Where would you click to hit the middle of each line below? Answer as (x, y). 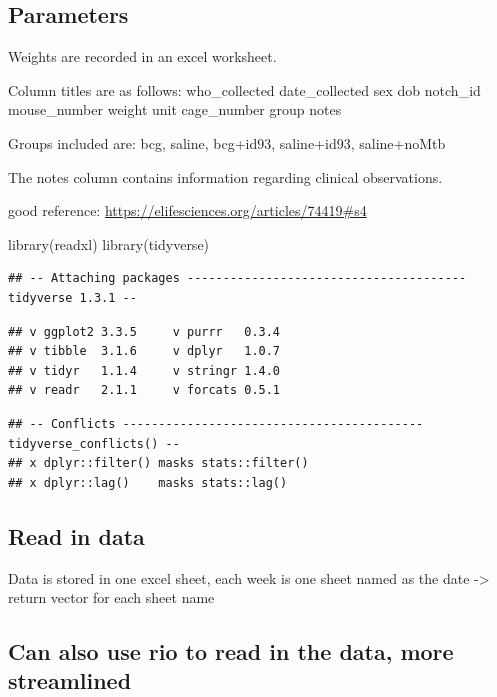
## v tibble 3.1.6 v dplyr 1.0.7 (144, 351)
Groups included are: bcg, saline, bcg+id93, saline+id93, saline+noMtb (227, 142)
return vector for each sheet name (111, 597)
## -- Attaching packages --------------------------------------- (237, 278)
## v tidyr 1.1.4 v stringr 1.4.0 (144, 370)
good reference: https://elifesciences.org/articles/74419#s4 (187, 210)
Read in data (76, 535)
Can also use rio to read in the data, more (231, 651)
